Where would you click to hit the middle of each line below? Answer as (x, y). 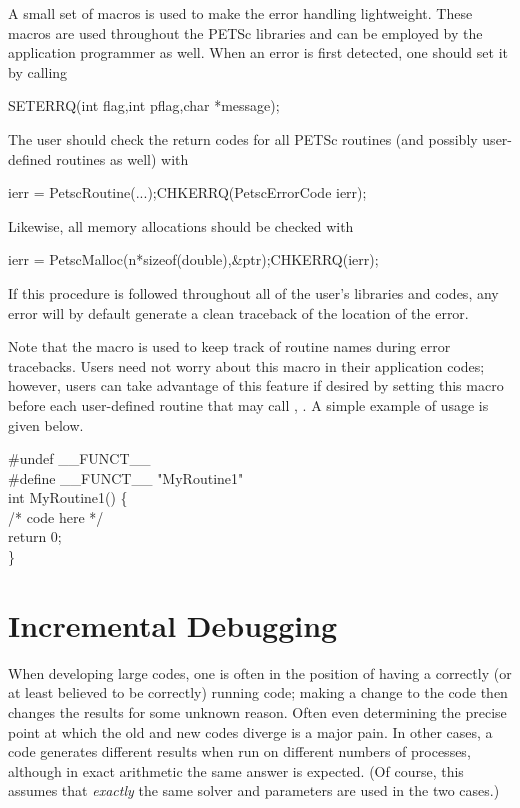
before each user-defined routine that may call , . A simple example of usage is (248, 404)
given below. (46, 424)
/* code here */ (56, 516)
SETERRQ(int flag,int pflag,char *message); (144, 105)
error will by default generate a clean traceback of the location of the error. (238, 312)
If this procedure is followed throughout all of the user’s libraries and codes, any (253, 292)
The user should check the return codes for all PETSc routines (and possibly (243, 138)
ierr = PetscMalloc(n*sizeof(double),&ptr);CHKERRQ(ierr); (193, 259)
